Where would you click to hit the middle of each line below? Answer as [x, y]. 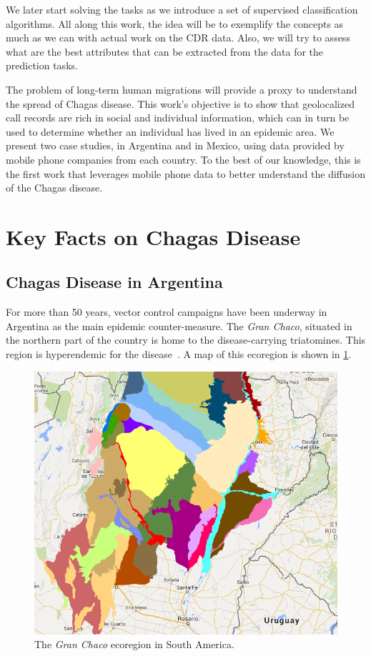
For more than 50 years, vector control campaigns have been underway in [167, 312]
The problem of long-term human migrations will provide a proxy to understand [182, 89]
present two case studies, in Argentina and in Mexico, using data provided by [175, 145]
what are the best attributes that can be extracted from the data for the [165, 51]
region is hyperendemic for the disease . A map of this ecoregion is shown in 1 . [179, 354]
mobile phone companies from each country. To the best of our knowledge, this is [183, 159]
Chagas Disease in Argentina [114, 282]
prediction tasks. [42, 65]
